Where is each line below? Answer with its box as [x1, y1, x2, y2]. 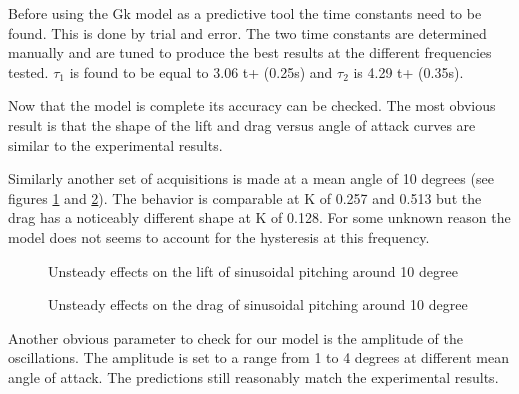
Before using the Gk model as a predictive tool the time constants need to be [8, 3, 482, 23]
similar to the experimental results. [8, 134, 223, 155]
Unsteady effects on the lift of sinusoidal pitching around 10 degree [48, 260, 458, 281]
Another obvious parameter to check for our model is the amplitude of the [8, 327, 463, 348]
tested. [8, 61, 49, 82]
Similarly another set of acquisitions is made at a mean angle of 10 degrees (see [8, 168, 494, 189]
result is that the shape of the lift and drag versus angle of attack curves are [8, 114, 476, 135]
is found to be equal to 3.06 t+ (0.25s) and [69, 61, 333, 82]
